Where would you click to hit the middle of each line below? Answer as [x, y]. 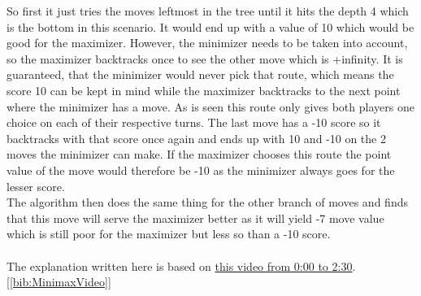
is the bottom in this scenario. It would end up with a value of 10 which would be [210, 26]
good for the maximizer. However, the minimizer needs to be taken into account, [207, 43]
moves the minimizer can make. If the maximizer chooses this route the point [199, 154]
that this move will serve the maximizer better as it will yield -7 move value [195, 218]
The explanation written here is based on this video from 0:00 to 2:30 [180, 266]
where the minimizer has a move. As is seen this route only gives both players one [210, 106]
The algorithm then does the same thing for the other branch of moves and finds [207, 202]
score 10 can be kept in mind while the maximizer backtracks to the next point [204, 90]
